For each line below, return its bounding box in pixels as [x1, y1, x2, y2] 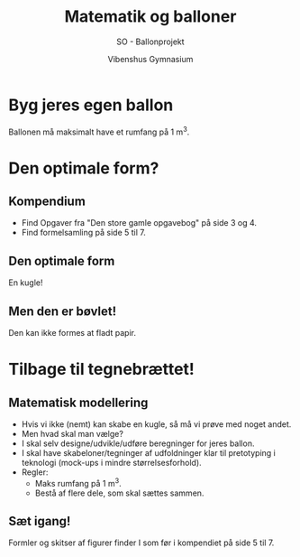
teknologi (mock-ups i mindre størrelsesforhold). [21, 457, 202, 468]
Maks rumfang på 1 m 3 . [34, 476, 123, 488]
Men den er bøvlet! [8, 303, 117, 319]
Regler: [21, 467, 49, 478]
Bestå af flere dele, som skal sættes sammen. [34, 487, 205, 498]
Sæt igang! [8, 514, 71, 529]
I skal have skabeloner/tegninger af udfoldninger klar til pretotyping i [21, 447, 276, 458]
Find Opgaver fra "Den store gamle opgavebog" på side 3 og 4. [21, 218, 258, 228]
